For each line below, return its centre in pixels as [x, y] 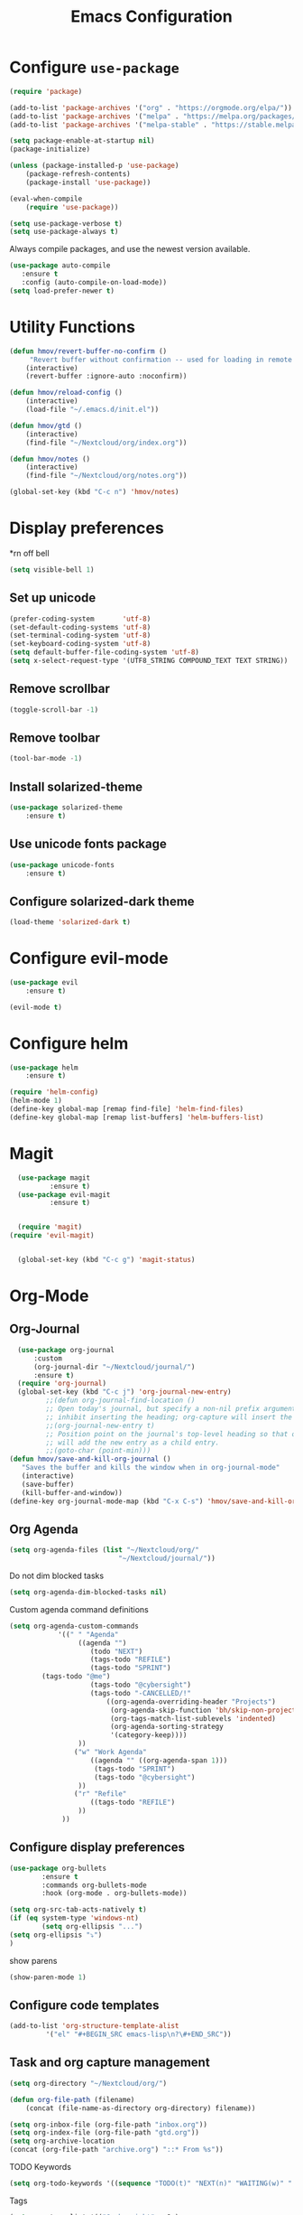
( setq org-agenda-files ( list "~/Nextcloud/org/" [105, 1550]
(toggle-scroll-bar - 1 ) [54, 710]
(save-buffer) [48, 1484]
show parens [33, 1960]
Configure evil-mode [89, 958]
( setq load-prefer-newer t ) [62, 291]
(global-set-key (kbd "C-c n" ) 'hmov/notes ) [94, 492]
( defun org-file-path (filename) [72, 2099]
